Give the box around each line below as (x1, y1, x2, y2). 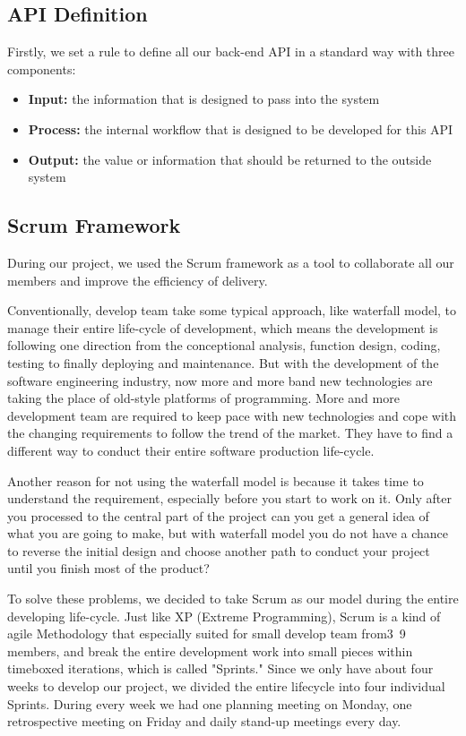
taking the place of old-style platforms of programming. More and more (7, 389, 400, 407)
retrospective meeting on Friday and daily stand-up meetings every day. (7, 712, 401, 731)
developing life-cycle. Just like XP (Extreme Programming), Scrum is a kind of (7, 606, 441, 625)
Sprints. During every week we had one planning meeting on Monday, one (7, 694, 412, 713)
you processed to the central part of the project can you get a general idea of (7, 506, 429, 525)
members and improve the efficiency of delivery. (7, 270, 268, 289)
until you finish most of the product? (7, 559, 210, 578)
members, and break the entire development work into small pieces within (7, 641, 413, 660)
